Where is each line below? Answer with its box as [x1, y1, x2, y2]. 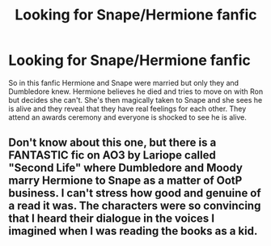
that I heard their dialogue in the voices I [8, 212, 215, 226]
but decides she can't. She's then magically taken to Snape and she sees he [8, 95, 263, 104]
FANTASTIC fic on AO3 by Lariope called [8, 148, 216, 163]
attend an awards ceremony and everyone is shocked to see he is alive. [8, 112, 247, 122]
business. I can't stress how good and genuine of [8, 186, 261, 200]
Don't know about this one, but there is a [8, 136, 217, 150]
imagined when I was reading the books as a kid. [8, 224, 258, 238]
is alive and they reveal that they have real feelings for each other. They [8, 104, 247, 113]
